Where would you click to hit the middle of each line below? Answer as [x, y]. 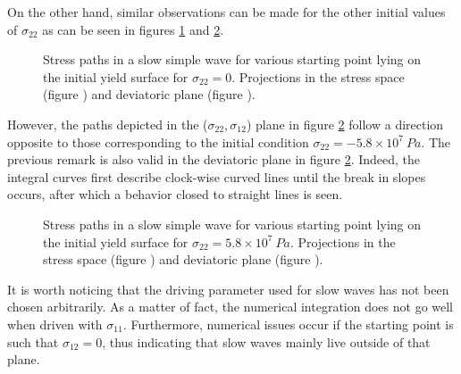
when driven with [55, 324]
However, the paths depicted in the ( [108, 124]
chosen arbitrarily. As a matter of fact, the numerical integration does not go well [230, 307]
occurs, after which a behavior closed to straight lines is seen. [175, 194]
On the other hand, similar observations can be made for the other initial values [226, 12]
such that [33, 341]
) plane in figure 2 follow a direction [345, 124]
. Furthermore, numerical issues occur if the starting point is [288, 324]
